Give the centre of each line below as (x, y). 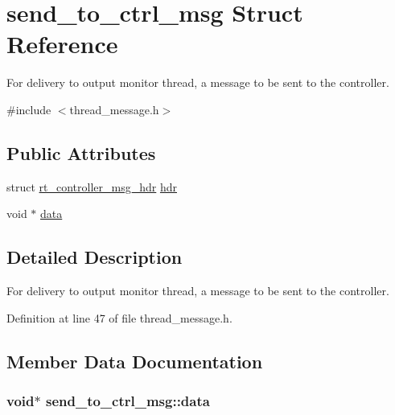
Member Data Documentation (135, 361)
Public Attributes (81, 152)
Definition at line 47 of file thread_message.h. (119, 317)
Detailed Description (95, 257)
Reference (62, 44)
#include (29, 109)
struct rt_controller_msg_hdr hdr (92, 186)
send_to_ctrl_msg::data (128, 400)
